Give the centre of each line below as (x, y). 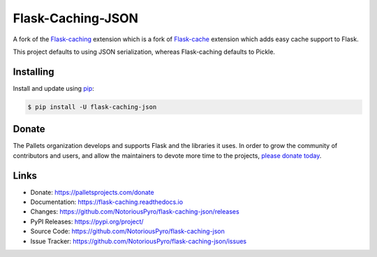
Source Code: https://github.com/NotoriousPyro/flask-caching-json (127, 231)
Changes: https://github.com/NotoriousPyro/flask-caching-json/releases (135, 212)
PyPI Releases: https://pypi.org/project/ (87, 221)
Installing (34, 72)
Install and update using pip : (53, 88)
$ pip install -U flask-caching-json (92, 107)
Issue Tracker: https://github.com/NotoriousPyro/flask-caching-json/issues (139, 241)
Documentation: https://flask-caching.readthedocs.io (107, 202)
